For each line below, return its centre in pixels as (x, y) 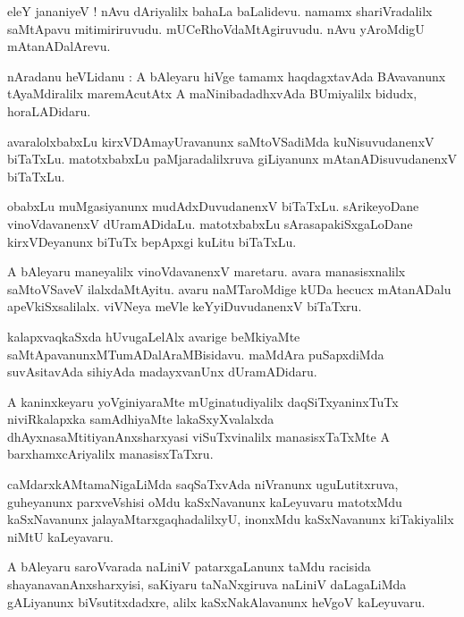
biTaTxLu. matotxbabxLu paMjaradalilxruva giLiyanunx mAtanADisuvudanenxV (232, 159)
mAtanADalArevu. (59, 46)
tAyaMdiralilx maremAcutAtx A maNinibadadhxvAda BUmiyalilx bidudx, (212, 93)
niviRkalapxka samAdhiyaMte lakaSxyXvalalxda (141, 419)
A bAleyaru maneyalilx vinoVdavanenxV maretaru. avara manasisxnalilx (207, 271)
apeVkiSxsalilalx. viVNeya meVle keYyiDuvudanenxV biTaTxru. (185, 306)
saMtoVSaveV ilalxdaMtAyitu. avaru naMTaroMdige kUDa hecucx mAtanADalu (229, 288)
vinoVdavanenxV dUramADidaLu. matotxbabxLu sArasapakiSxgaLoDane (210, 223)
